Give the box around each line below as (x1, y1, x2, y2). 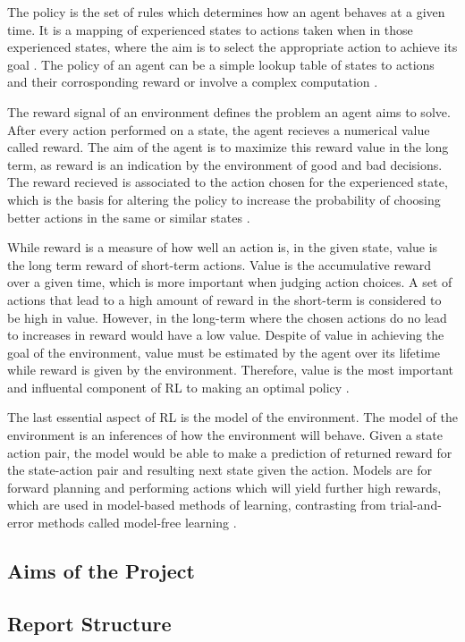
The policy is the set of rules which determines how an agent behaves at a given (7, 3, 445, 21)
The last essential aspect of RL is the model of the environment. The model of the (7, 408, 458, 427)
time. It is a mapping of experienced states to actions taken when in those (7, 20, 413, 38)
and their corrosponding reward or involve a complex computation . (7, 72, 378, 91)
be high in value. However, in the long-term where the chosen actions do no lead (7, 308, 447, 326)
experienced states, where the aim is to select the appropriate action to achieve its (7, 38, 458, 56)
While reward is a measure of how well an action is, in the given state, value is (7, 238, 438, 257)
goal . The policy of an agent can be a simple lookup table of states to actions (7, 55, 435, 73)
